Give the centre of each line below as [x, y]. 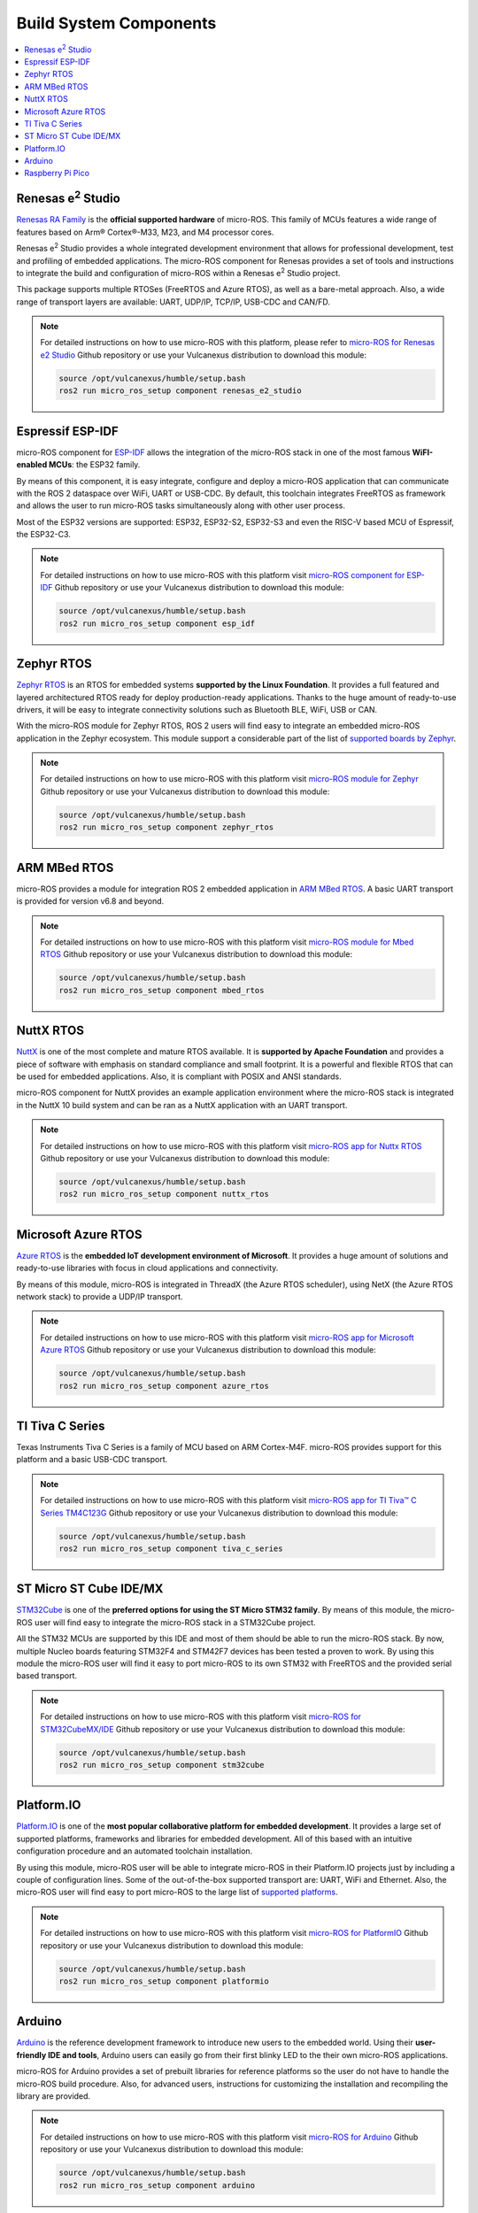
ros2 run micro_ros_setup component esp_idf [157, 623]
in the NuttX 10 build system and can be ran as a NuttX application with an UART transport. [182, 1105]
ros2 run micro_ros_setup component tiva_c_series [171, 1548]
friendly [31, 2055]
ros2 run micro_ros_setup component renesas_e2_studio [180, 391]
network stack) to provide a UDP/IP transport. [100, 1296]
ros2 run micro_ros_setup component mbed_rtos [162, 990]
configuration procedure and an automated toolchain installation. [135, 1851]
